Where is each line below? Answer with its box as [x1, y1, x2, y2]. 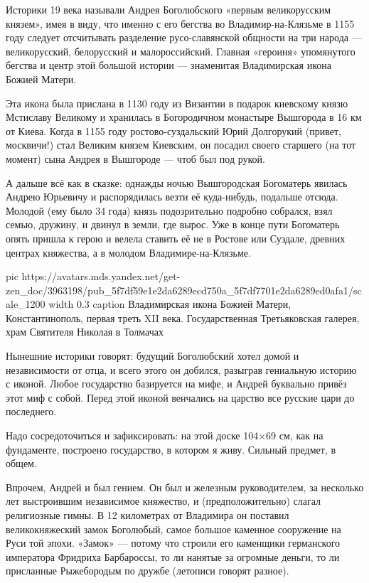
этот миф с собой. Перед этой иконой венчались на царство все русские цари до [6, 390, 355, 405]
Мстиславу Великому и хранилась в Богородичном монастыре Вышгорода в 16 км [6, 109, 362, 124]
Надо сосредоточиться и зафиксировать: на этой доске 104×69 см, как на [6, 428, 323, 443]
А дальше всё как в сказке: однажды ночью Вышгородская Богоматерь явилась [6, 175, 348, 190]
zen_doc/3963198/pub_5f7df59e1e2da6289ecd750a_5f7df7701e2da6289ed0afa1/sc [6, 282, 362, 297]
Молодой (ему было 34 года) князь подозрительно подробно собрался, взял [6, 203, 333, 218]
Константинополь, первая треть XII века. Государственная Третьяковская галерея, [6, 310, 360, 325]
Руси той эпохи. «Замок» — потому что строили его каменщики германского [6, 535, 341, 550]
